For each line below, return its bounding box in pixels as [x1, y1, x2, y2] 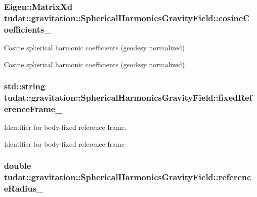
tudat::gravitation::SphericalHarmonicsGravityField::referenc [4, 171, 251, 183]
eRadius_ [4, 182, 43, 195]
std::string [4, 80, 45, 92]
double [4, 159, 31, 172]
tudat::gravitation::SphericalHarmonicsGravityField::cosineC [4, 11, 250, 24]
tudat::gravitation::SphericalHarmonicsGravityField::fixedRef [4, 91, 252, 104]
